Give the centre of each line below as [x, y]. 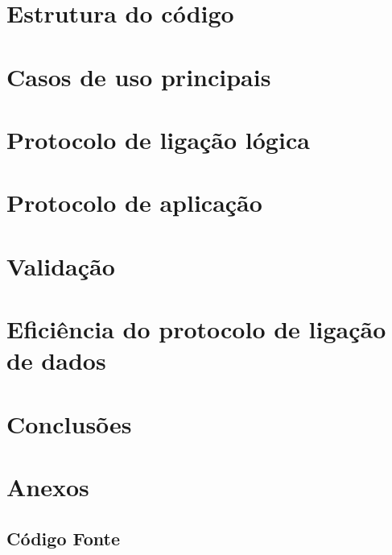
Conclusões [69, 423]
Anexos [48, 487]
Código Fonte [63, 538]
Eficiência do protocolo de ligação [196, 329]
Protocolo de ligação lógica [158, 139]
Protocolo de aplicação [134, 203]
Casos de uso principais [139, 76]
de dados [56, 360]
